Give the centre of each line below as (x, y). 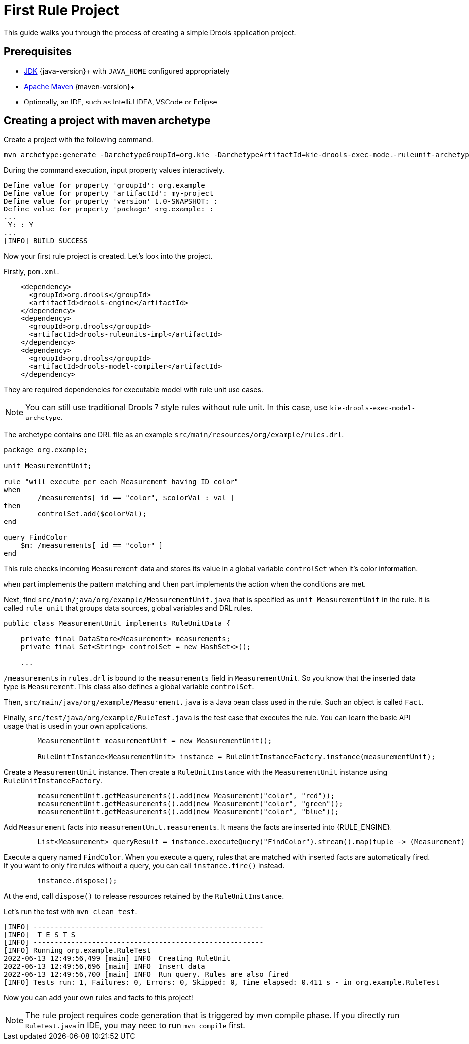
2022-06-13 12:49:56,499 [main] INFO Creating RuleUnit (117, 959)
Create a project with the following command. (78, 140)
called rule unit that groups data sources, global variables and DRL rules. (128, 608)
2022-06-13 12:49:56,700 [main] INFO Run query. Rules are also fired (147, 975)
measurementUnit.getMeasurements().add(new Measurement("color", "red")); (186, 796)
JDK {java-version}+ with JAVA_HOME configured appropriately (127, 71)
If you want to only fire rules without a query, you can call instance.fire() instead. (144, 866)
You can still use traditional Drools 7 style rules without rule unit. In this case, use (177, 407)
